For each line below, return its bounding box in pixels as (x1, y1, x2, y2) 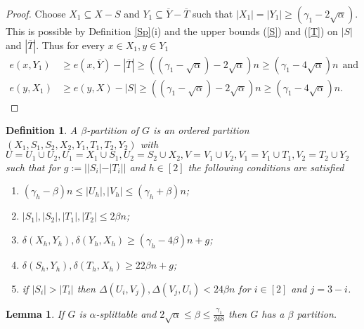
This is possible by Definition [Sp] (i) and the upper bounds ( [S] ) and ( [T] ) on (6, 24, 338, 38)
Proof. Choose (6, 6, 66, 20)
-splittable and (96, 306, 157, 321)
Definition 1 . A (6, 123, 78, 137)
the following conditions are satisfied (188, 159, 344, 174)
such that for (6, 159, 60, 174)
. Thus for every (36, 37, 105, 52)
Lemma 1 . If (6, 306, 65, 321)
